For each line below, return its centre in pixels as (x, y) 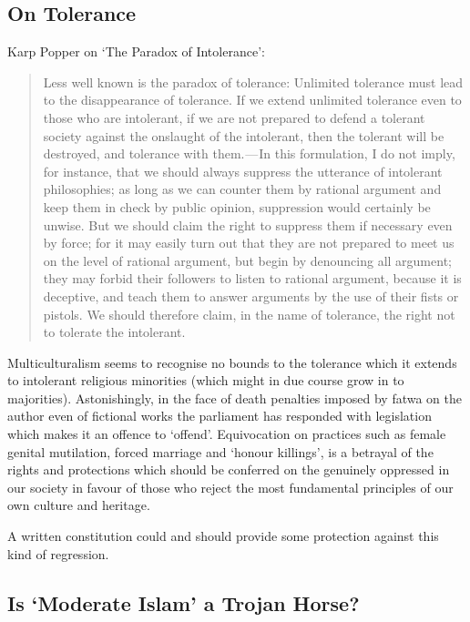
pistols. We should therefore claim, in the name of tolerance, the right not (249, 314)
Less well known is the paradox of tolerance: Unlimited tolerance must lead (253, 82)
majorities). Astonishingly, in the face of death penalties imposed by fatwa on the (235, 398)
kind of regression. (58, 553)
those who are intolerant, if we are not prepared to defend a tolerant (234, 117)
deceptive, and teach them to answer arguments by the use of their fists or (251, 296)
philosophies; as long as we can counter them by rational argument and (242, 189)
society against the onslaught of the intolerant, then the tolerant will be (244, 135)
